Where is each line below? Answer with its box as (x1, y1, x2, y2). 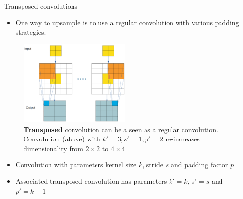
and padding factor (170, 159, 228, 170)
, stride (142, 159, 164, 170)
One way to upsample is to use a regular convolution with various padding (15, 17, 239, 27)
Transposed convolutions (4, 1, 78, 11)
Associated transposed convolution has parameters (15, 176, 167, 186)
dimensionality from (24, 143, 83, 153)
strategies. (15, 27, 46, 37)
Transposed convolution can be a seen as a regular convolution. (24, 124, 218, 134)
